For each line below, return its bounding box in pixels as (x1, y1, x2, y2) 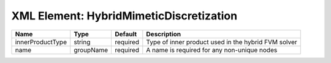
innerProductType (15, 38, 67, 46)
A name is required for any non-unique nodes (146, 45, 278, 54)
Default (114, 30, 137, 38)
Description (146, 30, 181, 38)
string (74, 38, 91, 46)
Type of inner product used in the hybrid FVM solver (146, 38, 297, 46)
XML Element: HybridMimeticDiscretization (11, 9, 238, 22)
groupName (74, 45, 108, 54)
